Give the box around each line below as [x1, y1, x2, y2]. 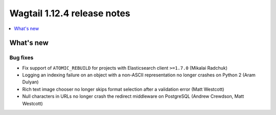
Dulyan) [22, 79, 39, 85]
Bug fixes [9, 54, 34, 61]
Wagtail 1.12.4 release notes [9, 8, 130, 19]
